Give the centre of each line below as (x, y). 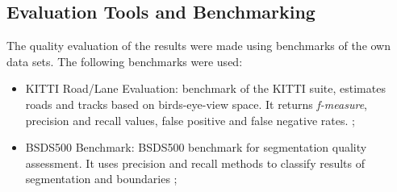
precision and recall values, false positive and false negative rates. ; (190, 120)
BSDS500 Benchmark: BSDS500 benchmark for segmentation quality (196, 147)
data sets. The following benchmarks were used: (125, 61)
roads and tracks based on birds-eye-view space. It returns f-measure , (196, 104)
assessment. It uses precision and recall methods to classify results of (195, 163)
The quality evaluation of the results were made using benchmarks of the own (199, 46)
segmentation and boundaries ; (101, 179)
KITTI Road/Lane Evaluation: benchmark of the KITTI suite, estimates (205, 88)
